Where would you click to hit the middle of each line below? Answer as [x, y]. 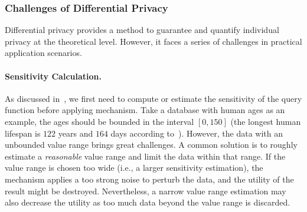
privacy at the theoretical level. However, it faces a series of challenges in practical [153, 41]
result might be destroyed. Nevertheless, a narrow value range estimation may [146, 191]
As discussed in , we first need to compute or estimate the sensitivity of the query [153, 98]
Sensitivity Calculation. [53, 76]
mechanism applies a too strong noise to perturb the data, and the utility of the [149, 179]
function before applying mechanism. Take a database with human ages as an [145, 110]
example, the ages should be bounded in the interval [99, 121]
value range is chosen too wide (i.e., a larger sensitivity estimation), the [134, 168]
